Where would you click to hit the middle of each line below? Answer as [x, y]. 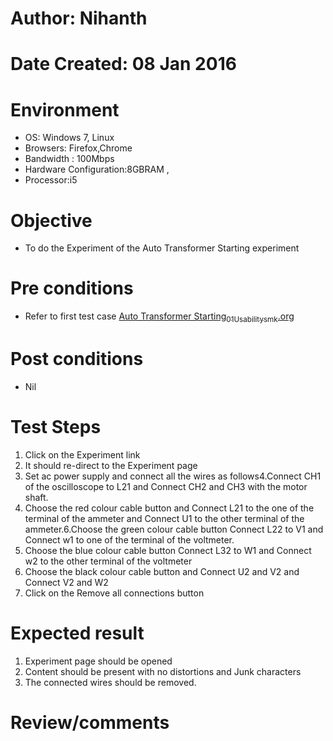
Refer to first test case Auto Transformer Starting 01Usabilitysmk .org [159, 317]
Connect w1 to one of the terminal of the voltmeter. [129, 539]
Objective [51, 220]
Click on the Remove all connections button [114, 593]
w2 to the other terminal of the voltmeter [108, 561]
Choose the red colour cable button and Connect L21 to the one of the [169, 508]
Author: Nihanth [79, 18]
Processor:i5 [51, 180]
